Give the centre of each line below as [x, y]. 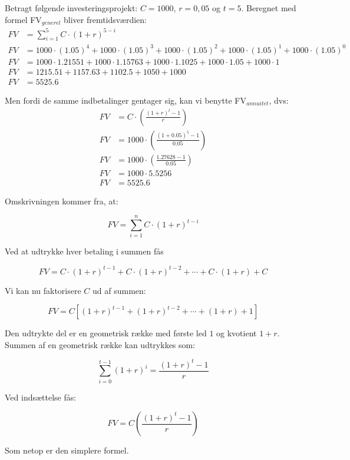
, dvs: [279, 100]
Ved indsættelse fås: [41, 397]
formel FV [23, 19]
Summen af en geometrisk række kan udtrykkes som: [100, 344]
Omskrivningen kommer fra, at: [62, 201]
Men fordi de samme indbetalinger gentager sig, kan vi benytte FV [126, 100]
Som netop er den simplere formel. [67, 450]
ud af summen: [119, 290]
